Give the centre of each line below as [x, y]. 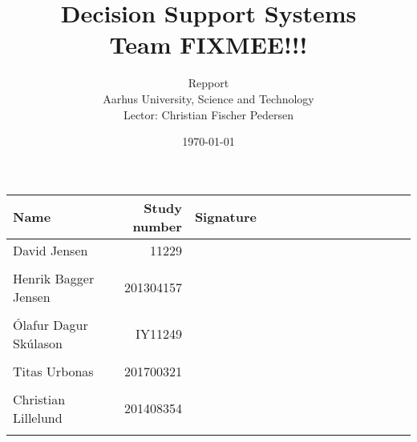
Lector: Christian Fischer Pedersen [208, 114]
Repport [208, 83]
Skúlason [38, 343]
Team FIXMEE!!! [208, 44]
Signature [225, 217]
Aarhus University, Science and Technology [208, 98]
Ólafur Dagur [51, 324]
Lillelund [38, 417]
